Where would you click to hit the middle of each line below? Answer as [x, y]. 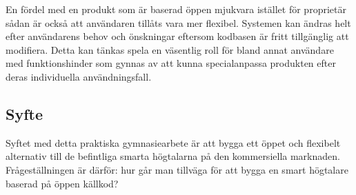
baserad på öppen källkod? [62, 183]
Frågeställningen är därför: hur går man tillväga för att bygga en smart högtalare [177, 169]
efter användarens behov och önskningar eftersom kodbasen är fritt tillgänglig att [177, 36]
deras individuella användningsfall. [79, 76]
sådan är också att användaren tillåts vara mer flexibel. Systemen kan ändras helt [178, 22]
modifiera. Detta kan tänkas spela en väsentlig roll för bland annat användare [170, 49]
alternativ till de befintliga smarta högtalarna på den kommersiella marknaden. [173, 156]
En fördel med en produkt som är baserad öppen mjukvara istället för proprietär [176, 9]
